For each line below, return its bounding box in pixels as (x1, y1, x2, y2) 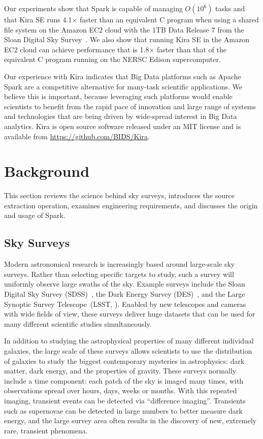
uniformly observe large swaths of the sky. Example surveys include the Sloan (4, 278, 245, 289)
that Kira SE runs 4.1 (4, 14, 72, 24)
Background (4, 161, 90, 181)
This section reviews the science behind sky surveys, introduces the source (4, 190, 235, 201)
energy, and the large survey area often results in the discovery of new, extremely (4, 415, 257, 426)
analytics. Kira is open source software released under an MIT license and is (4, 120, 241, 131)
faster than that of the (156, 44, 226, 54)
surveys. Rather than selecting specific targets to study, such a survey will (4, 268, 234, 279)
